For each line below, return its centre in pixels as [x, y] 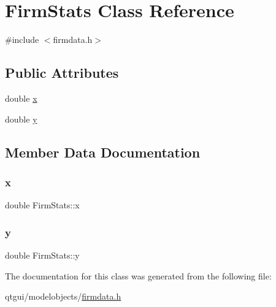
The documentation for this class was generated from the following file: [138, 275]
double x [21, 98]
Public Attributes [62, 73]
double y [21, 119]
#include [22, 40]
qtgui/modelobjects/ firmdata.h [63, 296]
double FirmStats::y [42, 255]
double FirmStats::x [42, 205]
